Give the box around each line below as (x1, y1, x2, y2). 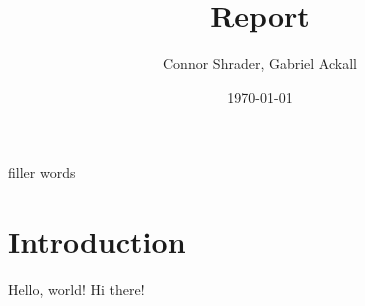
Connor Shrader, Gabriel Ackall (163, 53, 357, 74)
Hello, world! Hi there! (8, 279, 145, 300)
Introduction (8, 221, 186, 262)
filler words (8, 162, 76, 183)
